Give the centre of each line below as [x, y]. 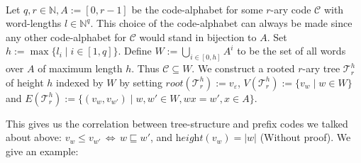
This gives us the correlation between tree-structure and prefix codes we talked [177, 123]
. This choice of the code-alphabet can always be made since [221, 23]
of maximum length [80, 68]
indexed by [80, 82]
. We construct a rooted [243, 68]
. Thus [145, 68]
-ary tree [321, 68]
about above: [34, 137]
